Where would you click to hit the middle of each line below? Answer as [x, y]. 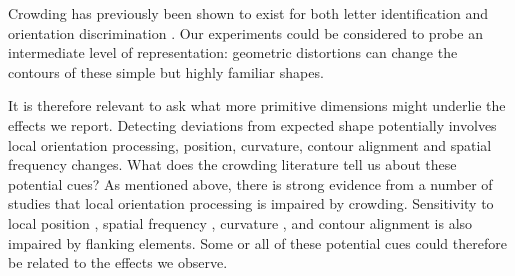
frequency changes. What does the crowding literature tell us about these [232, 164]
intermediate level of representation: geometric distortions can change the [233, 52]
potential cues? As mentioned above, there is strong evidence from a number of [250, 183]
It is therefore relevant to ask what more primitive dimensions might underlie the [257, 105]
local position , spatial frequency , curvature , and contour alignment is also [240, 222]
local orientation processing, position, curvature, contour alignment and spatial [250, 144]
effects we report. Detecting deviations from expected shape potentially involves [252, 124]
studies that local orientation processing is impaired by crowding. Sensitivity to [251, 203]
